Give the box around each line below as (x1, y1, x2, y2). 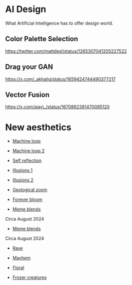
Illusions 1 (12, 167, 33, 173)
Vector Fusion (5, 90, 50, 99)
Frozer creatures (12, 274, 47, 280)
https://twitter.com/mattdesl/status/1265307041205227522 (5, 48, 127, 54)
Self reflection (12, 157, 42, 164)
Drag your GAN (5, 63, 53, 71)
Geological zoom (12, 187, 47, 193)
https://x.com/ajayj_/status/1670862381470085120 (5, 104, 110, 110)
